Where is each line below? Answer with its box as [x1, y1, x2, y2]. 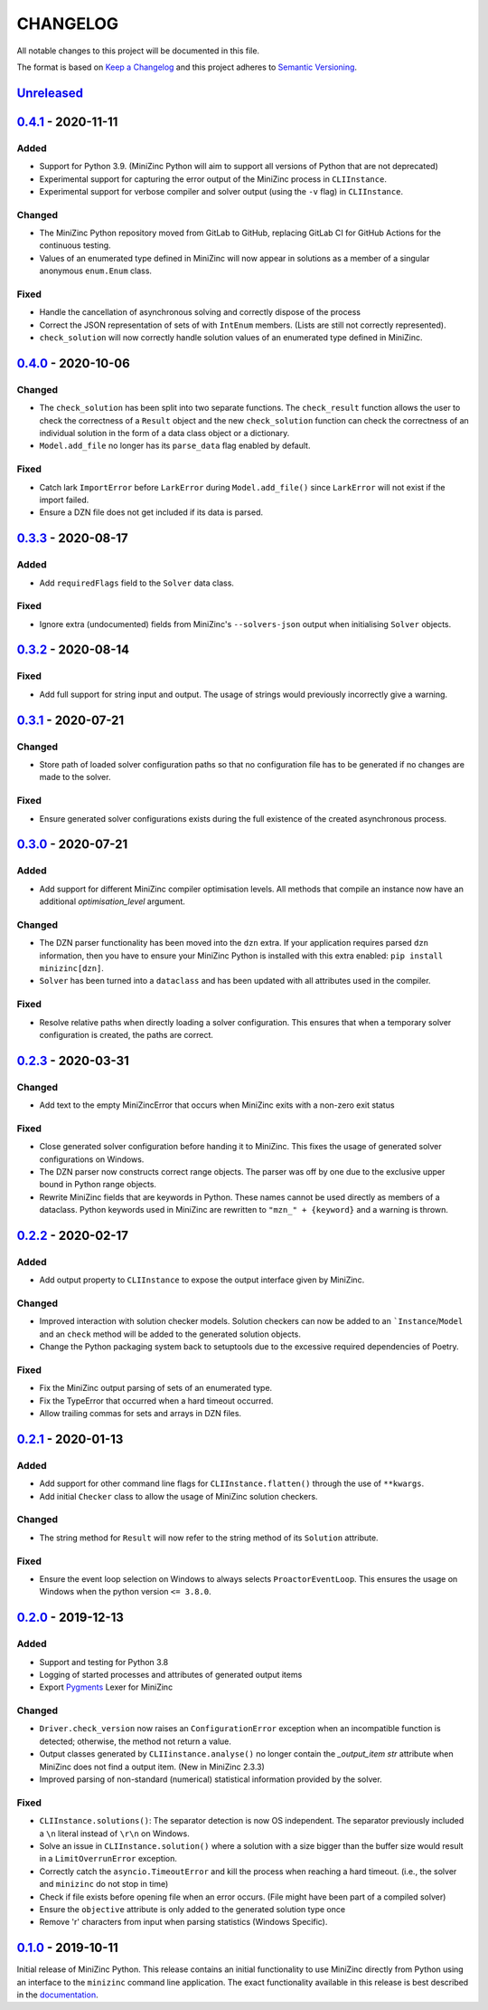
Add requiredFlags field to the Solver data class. [39, 577, 235, 588]
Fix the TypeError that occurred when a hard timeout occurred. [39, 1395, 274, 1406]
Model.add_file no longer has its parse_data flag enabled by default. [39, 440, 311, 452]
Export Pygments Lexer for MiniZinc [39, 1681, 174, 1692]
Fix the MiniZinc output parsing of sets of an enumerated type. [39, 1383, 273, 1394]
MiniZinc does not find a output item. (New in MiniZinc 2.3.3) [39, 1761, 266, 1772]
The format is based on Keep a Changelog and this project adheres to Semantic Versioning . [16, 62, 357, 72]
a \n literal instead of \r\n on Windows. [39, 1828, 190, 1839]
